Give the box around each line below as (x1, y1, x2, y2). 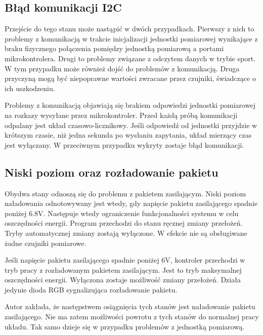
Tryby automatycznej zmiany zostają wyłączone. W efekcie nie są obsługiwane (5, 227, 247, 238)
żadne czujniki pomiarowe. (5, 237, 86, 248)
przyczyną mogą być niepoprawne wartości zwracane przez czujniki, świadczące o (5, 73, 256, 83)
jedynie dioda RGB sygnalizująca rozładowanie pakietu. (5, 284, 178, 295)
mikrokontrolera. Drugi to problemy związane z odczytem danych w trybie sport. (5, 53, 255, 63)
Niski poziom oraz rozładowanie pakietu (5, 164, 218, 180)
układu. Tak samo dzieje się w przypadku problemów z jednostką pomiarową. (5, 321, 245, 331)
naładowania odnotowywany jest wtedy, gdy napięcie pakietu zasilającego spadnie (5, 198, 258, 208)
